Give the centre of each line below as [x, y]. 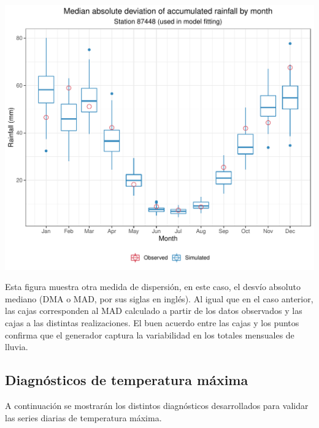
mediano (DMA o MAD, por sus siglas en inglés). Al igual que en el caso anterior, [159, 298]
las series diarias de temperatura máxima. [83, 417]
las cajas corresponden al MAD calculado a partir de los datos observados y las [154, 311]
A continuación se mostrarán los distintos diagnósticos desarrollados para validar [157, 405]
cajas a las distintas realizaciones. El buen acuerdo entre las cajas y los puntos [152, 323]
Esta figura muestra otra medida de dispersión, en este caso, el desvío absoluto [153, 287]
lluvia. [17, 347]
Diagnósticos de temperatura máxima [127, 380]
